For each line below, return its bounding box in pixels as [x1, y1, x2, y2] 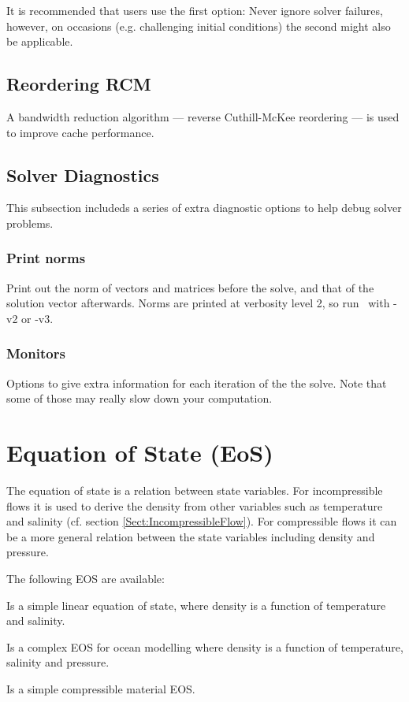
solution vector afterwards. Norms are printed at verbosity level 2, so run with [6, 295, 390, 311]
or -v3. [21, 310, 54, 326]
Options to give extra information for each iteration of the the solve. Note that [6, 374, 387, 391]
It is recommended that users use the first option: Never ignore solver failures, [6, 2, 383, 18]
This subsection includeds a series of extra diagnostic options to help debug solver [6, 199, 402, 216]
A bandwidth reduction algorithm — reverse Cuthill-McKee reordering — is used [6, 108, 400, 124]
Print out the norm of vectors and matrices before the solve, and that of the [6, 279, 374, 295]
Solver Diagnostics [6, 162, 159, 187]
